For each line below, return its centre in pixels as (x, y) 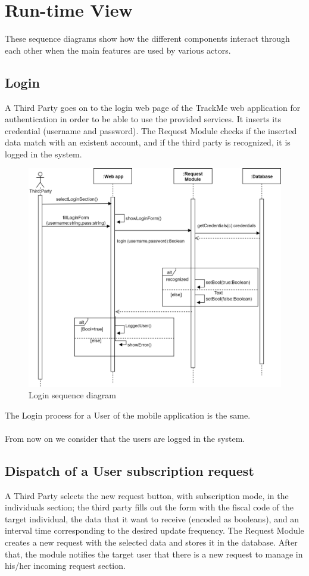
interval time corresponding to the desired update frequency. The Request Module (154, 530)
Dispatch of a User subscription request (129, 470)
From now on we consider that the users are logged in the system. (125, 438)
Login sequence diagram (72, 395)
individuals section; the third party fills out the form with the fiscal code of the (149, 507)
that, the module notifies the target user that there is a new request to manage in (154, 554)
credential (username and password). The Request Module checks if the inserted (151, 130)
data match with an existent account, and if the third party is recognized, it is (148, 142)
